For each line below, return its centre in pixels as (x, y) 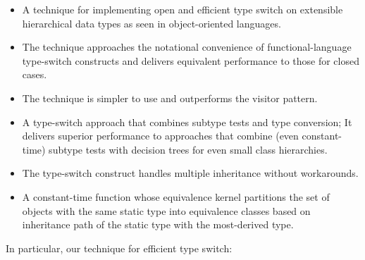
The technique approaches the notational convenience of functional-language (187, 47)
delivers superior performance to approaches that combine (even (160, 136)
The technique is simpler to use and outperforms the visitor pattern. (170, 98)
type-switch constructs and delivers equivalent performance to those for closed (191, 60)
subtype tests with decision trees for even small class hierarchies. (188, 149)
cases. (35, 74)
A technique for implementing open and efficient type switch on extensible (182, 9)
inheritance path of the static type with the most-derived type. (158, 224)
